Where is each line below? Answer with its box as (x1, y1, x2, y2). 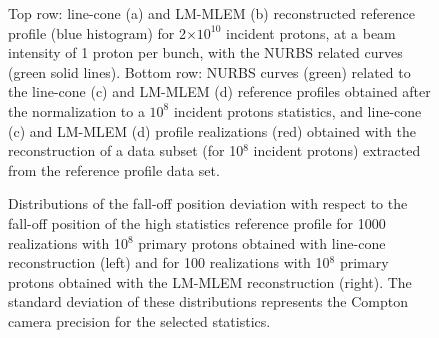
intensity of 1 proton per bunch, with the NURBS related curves (8, 42, 403, 63)
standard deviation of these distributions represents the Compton (8, 291, 409, 312)
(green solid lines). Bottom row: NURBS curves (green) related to (8, 61, 411, 82)
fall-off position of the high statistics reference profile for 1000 (8, 212, 386, 233)
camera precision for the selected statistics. (8, 310, 271, 331)
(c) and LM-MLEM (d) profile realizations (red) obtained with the (8, 120, 416, 141)
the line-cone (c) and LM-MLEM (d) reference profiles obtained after (8, 81, 431, 102)
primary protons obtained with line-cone (138, 232, 386, 253)
